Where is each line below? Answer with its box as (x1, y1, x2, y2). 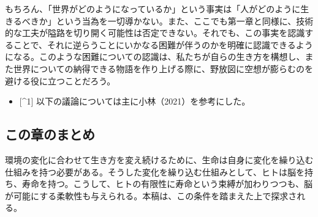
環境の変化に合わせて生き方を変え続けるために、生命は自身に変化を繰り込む (5, 153, 314, 166)
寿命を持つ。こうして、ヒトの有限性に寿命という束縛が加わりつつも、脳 (21, 177, 313, 190)
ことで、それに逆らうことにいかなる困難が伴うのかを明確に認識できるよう (13, 38, 313, 51)
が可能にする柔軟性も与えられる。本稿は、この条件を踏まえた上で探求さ (5, 189, 297, 202)
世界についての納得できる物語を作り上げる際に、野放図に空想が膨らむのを (13, 62, 313, 75)
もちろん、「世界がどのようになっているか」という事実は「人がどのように (5, 2, 301, 15)
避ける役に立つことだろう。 (5, 74, 116, 87)
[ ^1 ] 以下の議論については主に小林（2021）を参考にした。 (19, 95, 251, 108)
